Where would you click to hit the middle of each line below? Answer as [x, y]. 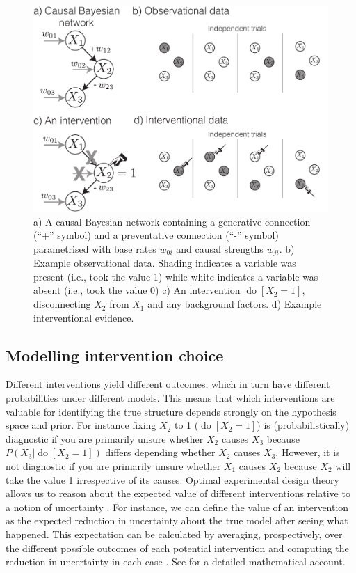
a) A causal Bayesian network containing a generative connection [172, 221]
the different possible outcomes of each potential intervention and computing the [177, 548]
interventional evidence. [84, 317]
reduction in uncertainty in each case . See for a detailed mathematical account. [176, 562]
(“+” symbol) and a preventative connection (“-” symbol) [156, 235]
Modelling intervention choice [115, 355]
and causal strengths [220, 248]
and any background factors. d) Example [235, 304]
